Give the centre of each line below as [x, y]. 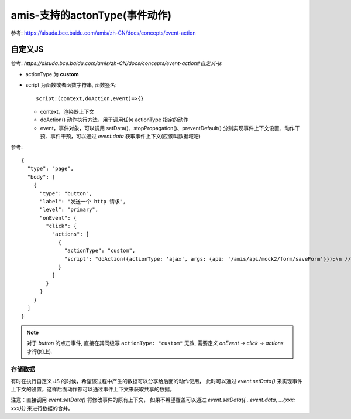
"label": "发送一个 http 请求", [83, 201]
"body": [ [41, 177]
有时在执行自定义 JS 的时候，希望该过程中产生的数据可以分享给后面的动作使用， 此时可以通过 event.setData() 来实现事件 [156, 381]
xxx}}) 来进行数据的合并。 [42, 408]
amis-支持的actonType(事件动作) [91, 15]
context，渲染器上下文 [67, 112]
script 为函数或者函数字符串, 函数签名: [71, 85]
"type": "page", [51, 169]
